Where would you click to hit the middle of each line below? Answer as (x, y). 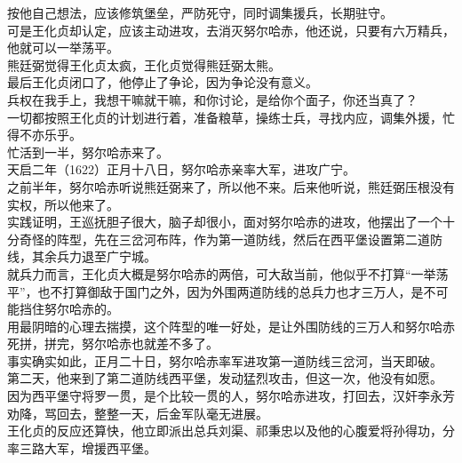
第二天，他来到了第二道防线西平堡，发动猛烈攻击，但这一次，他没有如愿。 (225, 378)
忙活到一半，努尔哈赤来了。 (88, 152)
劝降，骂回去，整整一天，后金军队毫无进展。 (138, 413)
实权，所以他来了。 (63, 204)
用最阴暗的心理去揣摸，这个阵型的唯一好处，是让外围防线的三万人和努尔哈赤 (231, 326)
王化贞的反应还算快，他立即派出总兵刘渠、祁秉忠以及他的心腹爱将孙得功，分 (231, 431)
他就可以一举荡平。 (63, 48)
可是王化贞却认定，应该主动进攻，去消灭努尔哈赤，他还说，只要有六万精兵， (231, 30)
